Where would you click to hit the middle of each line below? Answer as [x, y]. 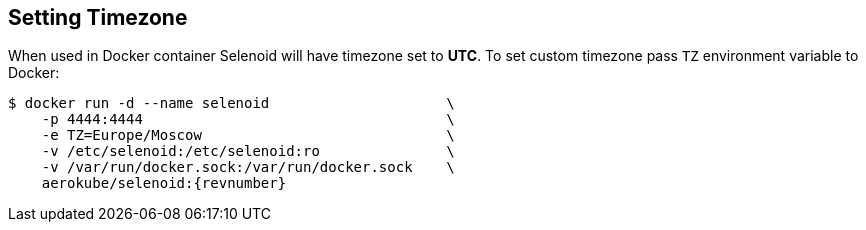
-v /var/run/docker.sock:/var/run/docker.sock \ [248, 167]
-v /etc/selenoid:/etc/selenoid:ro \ [248, 151]
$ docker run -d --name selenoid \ [231, 103]
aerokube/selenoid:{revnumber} [164, 183]
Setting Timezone [98, 17]
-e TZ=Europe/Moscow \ [248, 135]
